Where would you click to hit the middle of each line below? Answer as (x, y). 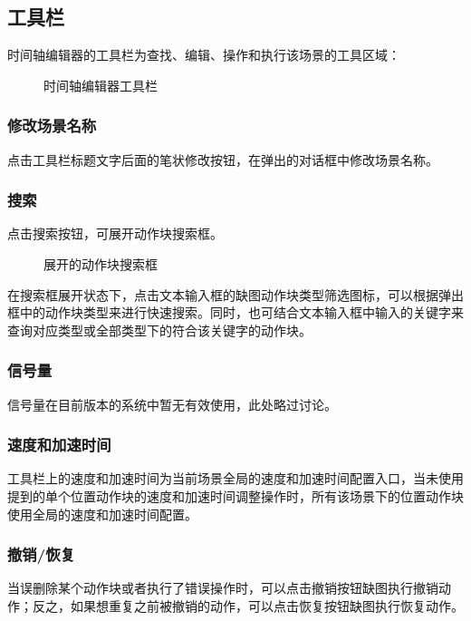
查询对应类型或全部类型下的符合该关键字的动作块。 (159, 330)
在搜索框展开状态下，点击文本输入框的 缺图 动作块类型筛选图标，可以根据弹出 (235, 294)
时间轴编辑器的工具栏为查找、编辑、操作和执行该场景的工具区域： (204, 55)
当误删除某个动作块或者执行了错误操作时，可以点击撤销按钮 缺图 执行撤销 (223, 588)
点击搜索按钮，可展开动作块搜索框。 (115, 233)
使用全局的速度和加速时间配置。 (102, 514)
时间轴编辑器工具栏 (101, 85)
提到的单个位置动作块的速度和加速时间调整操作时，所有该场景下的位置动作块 (235, 496)
